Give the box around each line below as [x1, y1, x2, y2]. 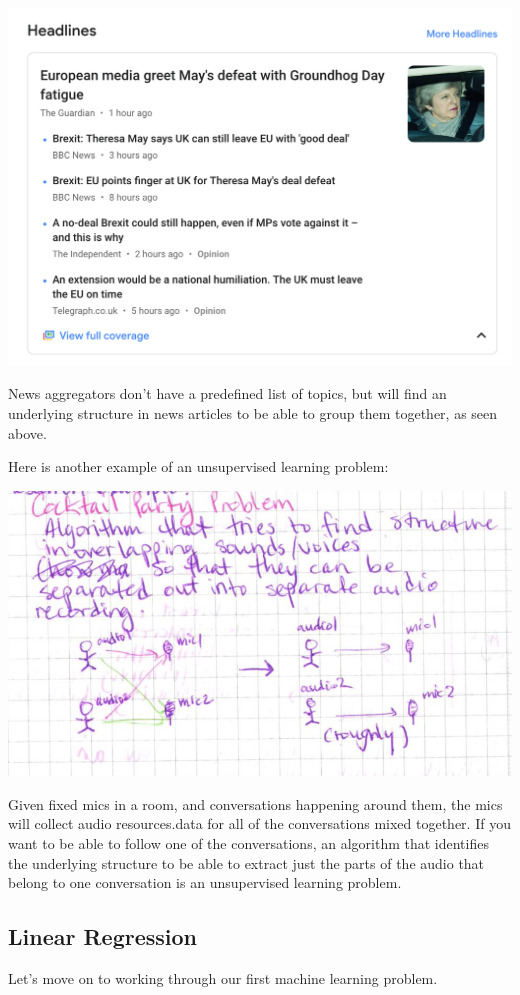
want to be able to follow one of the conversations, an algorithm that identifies [8, 833, 489, 854]
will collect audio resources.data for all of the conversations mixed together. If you [8, 813, 511, 834]
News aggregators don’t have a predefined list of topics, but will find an [8, 383, 447, 404]
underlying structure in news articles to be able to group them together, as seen [8, 403, 498, 423]
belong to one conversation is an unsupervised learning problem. [8, 872, 402, 893]
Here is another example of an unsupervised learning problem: [8, 456, 389, 477]
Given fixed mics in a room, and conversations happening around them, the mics [8, 793, 503, 814]
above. [8, 422, 47, 443]
